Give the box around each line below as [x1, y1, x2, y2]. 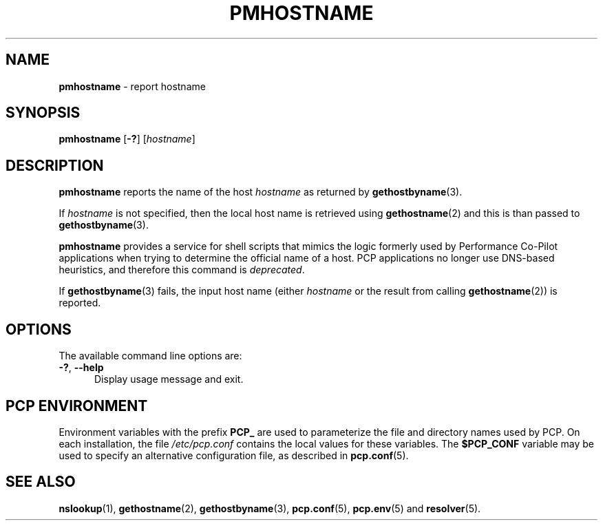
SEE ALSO [6, 473, 76, 491]
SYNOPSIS [6, 104, 81, 122]
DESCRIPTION [6, 156, 104, 174]
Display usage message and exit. [94, 373, 244, 386]
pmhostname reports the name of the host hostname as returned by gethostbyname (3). [59, 186, 463, 198]
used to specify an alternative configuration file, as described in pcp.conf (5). [59, 449, 409, 461]
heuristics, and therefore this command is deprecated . [59, 264, 305, 276]
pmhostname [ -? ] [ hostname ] [59, 133, 195, 145]
